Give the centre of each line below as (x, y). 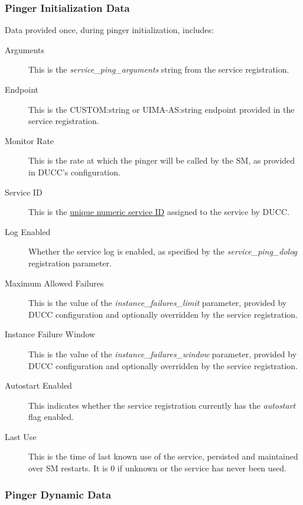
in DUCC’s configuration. (74, 172)
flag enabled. (51, 417)
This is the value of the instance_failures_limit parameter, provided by (158, 303)
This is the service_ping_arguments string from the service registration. (159, 69)
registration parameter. (70, 263)
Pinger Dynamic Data (58, 494)
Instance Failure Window (50, 334)
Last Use (21, 436)
